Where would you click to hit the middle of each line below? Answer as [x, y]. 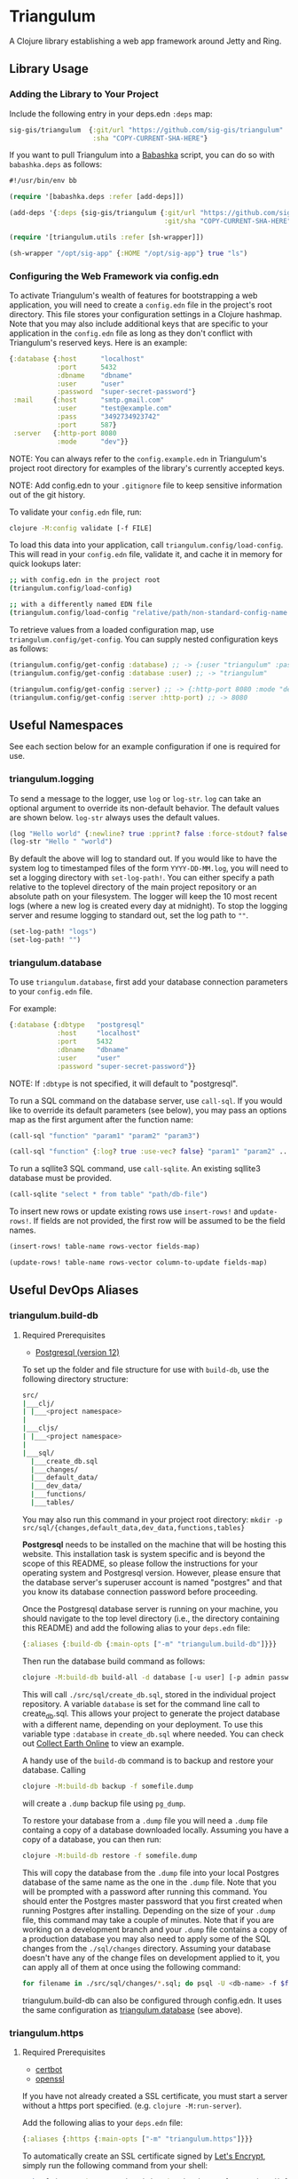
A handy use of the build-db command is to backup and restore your [148, 1760]
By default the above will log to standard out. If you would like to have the [143, 858]
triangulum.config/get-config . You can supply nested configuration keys [144, 639]
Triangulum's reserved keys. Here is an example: [98, 342]
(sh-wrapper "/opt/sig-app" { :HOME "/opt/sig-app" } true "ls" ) [129, 253]
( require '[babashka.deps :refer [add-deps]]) [97, 197]
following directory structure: [75, 1378]
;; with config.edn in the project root [85, 580]
